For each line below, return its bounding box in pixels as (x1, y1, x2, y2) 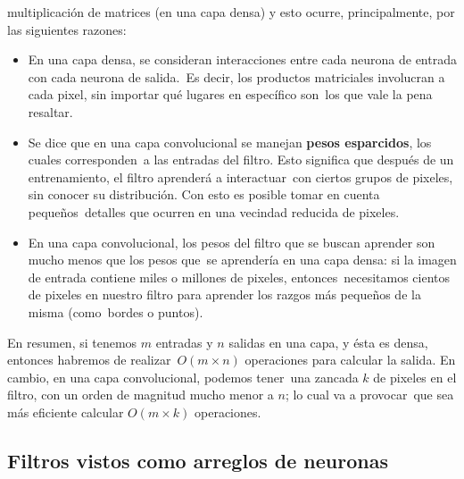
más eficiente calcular (7, 402, 124, 421)
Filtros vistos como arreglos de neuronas (7, 446, 388, 474)
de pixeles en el (373, 367, 457, 386)
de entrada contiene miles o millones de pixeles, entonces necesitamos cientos (28, 267, 451, 286)
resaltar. (28, 102, 73, 121)
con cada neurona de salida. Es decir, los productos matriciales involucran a (28, 67, 445, 86)
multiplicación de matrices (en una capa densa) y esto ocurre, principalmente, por (7, 3, 455, 21)
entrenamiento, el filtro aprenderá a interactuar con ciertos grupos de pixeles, (28, 167, 453, 186)
